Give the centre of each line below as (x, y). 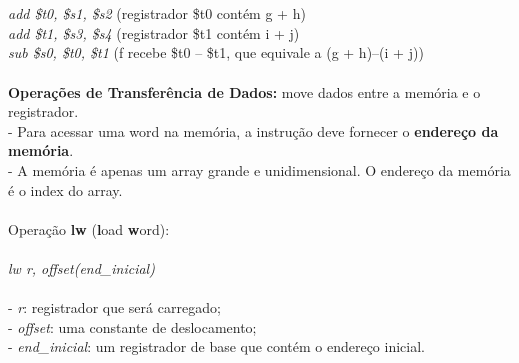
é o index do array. (65, 189)
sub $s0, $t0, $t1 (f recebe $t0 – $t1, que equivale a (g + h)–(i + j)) (216, 52)
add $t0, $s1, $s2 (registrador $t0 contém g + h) (157, 13)
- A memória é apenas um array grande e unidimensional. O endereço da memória (259, 169)
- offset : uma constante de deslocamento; (132, 326)
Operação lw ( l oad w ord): (89, 228)
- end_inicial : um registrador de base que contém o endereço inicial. (216, 346)
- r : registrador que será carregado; (114, 307)
